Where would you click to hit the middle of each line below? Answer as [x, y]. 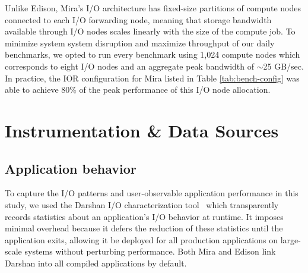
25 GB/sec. [283, 66]
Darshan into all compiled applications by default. [96, 263]
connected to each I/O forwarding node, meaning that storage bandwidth [138, 19]
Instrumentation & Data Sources [142, 130]
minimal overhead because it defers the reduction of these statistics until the [144, 228]
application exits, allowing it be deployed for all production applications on [141, 239]
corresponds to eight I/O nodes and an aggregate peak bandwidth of [129, 66]
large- [290, 239]
